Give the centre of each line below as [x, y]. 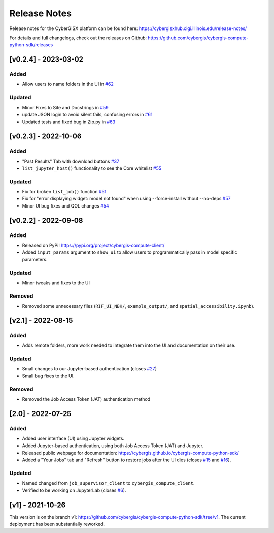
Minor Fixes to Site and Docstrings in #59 [65, 107]
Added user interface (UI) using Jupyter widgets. [73, 439]
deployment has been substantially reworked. [57, 524]
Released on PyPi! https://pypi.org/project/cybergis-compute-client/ [93, 245]
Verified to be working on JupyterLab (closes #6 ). [74, 490]
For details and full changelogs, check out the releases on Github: [78, 38]
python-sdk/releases [31, 45]
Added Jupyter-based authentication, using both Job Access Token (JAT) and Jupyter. [113, 446]
